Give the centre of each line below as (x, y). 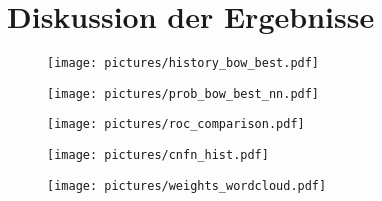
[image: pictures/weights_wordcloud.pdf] (187, 185)
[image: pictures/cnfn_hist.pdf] (158, 155)
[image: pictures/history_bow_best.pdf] (183, 63)
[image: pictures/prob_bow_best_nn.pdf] (183, 93)
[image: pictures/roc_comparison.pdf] (176, 124)
